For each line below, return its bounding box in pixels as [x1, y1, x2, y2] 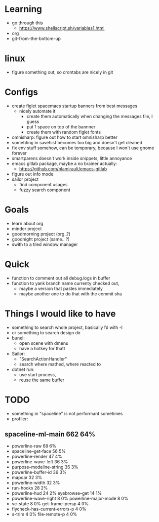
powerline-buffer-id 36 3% [11, 469, 67, 475]
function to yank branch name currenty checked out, [11, 280, 119, 286]
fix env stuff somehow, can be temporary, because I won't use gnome [11, 145, 154, 151]
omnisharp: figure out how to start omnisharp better [11, 134, 118, 140]
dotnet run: [11, 366, 35, 372]
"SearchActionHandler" [19, 356, 67, 361]
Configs [4, 86, 38, 98]
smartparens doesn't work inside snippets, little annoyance [11, 155, 132, 161]
